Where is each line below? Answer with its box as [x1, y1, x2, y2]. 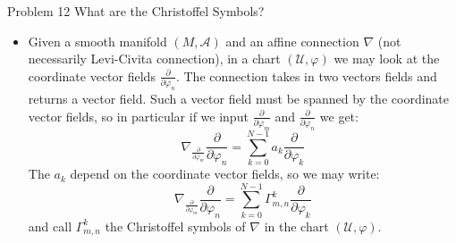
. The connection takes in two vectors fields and [175, 66, 437, 85]
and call [28, 216, 72, 235]
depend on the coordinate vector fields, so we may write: [70, 164, 380, 183]
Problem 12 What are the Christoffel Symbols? [7, 2, 265, 20]
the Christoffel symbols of [105, 216, 246, 235]
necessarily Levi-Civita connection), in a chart [28, 49, 281, 68]
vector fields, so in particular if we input [28, 106, 249, 125]
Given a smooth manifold [28, 31, 167, 50]
